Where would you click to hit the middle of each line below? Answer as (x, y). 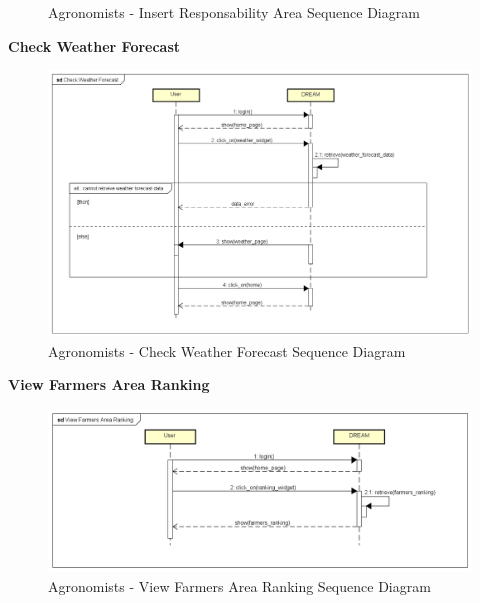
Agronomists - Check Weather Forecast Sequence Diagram (227, 350)
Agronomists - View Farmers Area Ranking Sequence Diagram (239, 585)
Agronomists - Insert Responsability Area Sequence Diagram (234, 12)
